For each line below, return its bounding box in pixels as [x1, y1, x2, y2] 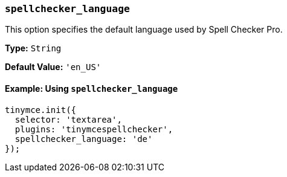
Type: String [5, 43, 62, 54]
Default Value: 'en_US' [5, 62, 102, 72]
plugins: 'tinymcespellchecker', [15, 124, 173, 134]
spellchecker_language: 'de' [15, 134, 153, 144]
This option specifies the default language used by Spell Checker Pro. [5, 24, 283, 35]
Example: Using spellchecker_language [5, 83, 178, 94]
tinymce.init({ [5, 105, 77, 115]
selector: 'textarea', [15, 114, 122, 124]
